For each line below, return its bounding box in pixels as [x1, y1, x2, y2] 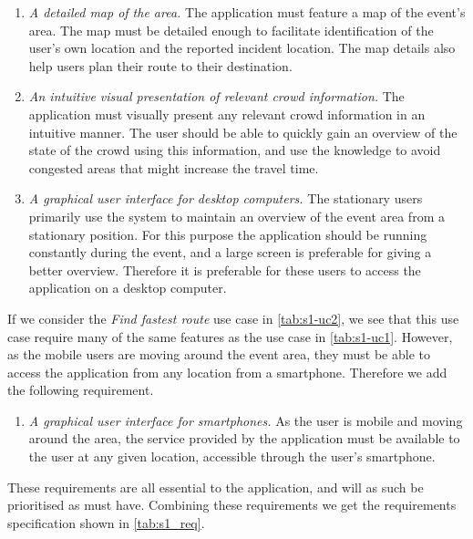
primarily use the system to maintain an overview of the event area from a [28, 206, 445, 225]
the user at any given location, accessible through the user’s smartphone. [28, 447, 436, 466]
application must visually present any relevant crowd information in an [28, 104, 426, 123]
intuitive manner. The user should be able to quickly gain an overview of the [28, 122, 458, 141]
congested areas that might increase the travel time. [28, 158, 319, 177]
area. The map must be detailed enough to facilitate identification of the [28, 20, 434, 39]
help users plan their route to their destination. [28, 56, 293, 75]
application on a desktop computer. [28, 278, 227, 297]
